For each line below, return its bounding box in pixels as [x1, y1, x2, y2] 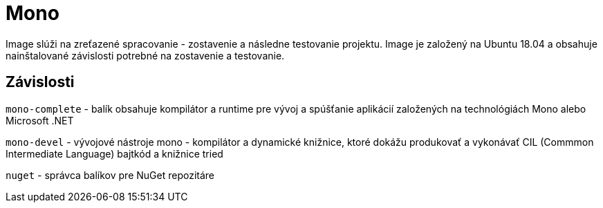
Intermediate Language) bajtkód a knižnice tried [6, 147, 223, 160]
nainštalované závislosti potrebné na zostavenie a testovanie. [6, 49, 285, 62]
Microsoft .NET [6, 114, 74, 126]
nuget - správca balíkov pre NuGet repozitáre [6, 169, 214, 181]
